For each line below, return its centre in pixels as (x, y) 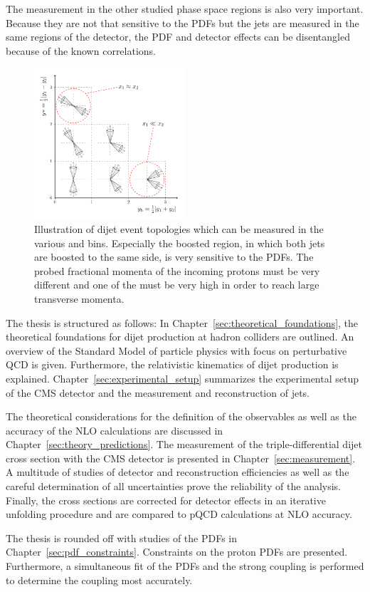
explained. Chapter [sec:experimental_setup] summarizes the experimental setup (182, 378)
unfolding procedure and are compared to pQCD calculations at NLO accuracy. (179, 514)
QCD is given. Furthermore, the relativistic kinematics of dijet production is (172, 364)
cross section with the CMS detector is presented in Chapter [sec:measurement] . (181, 458)
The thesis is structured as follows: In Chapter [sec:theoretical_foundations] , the (182, 322)
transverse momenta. (79, 298)
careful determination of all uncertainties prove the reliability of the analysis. (174, 486)
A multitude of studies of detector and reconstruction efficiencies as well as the (178, 472)
